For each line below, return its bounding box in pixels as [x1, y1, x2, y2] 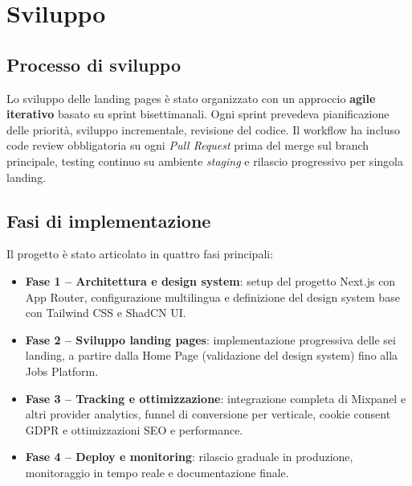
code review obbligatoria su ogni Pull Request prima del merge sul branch [6, 137, 369, 154]
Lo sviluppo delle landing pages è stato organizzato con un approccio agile [6, 89, 376, 106]
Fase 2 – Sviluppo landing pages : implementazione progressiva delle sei [25, 331, 396, 348]
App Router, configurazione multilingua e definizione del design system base [25, 288, 400, 305]
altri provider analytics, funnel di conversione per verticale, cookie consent [25, 406, 391, 422]
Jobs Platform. [25, 362, 99, 379]
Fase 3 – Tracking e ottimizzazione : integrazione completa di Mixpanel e [25, 389, 406, 406]
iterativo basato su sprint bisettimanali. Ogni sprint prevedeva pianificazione [6, 105, 390, 122]
